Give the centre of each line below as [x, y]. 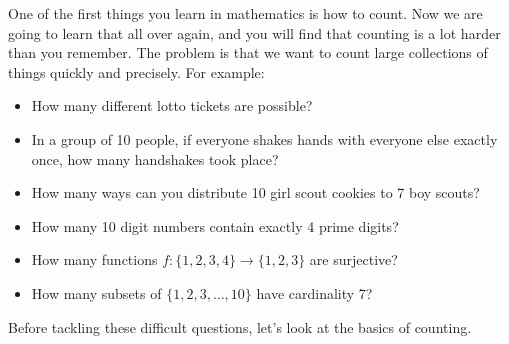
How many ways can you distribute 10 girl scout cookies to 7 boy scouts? [255, 192]
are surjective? [353, 259]
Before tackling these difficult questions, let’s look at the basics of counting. [240, 326]
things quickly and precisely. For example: [136, 71]
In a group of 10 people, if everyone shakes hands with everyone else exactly [264, 138]
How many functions [94, 259]
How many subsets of [96, 292]
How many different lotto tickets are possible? [172, 105]
